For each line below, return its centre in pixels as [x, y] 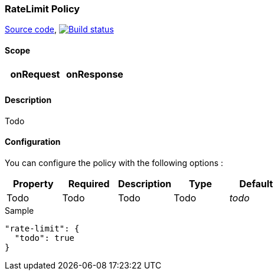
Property [33, 184]
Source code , [31, 29]
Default [256, 184]
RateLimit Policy [42, 9]
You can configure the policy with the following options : [114, 163]
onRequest [35, 74]
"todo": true [45, 238]
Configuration [33, 142]
